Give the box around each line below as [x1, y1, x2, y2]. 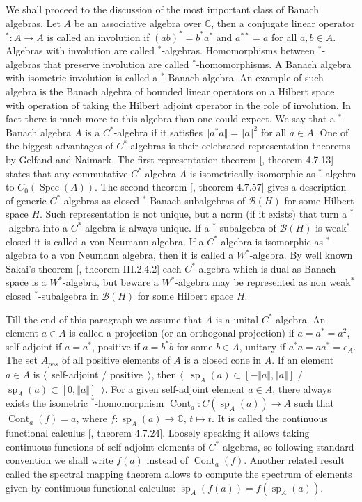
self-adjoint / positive [52, 366, 143, 381]
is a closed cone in [184, 353, 261, 367]
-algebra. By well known [249, 248, 353, 262]
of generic [6, 193, 47, 207]
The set [6, 353, 38, 367]
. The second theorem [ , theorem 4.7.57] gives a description [95, 179, 347, 194]
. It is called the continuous [211, 411, 328, 426]
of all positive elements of [61, 353, 171, 367]
